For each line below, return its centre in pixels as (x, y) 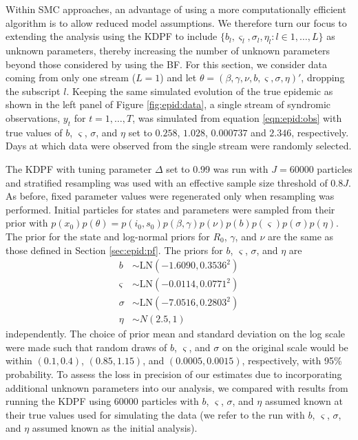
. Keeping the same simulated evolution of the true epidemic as (200, 91)
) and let (178, 77)
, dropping (323, 77)
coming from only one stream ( (71, 77)
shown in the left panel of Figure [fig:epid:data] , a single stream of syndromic (168, 104)
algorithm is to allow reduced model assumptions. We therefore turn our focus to (176, 22)
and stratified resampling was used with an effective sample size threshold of (167, 182)
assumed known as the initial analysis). (115, 428)
